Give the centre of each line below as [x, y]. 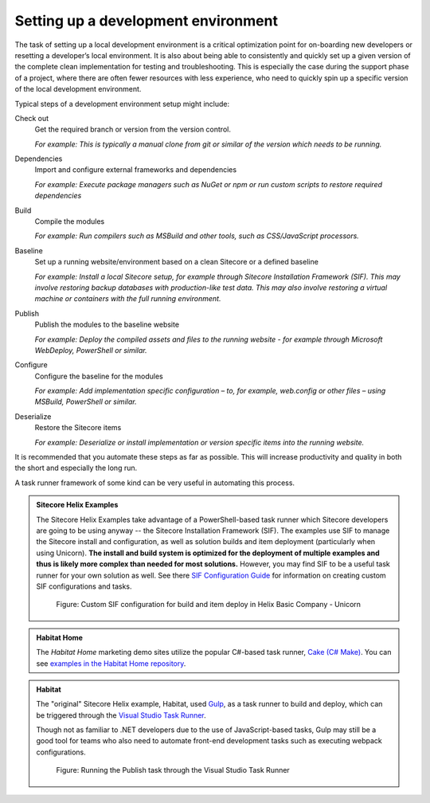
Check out [32, 118]
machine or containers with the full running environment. [128, 299]
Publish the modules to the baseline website [107, 325]
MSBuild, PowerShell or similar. [86, 401]
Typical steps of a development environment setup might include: [122, 104]
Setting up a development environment [147, 21]
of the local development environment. [78, 89]
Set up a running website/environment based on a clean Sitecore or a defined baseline [176, 262]
